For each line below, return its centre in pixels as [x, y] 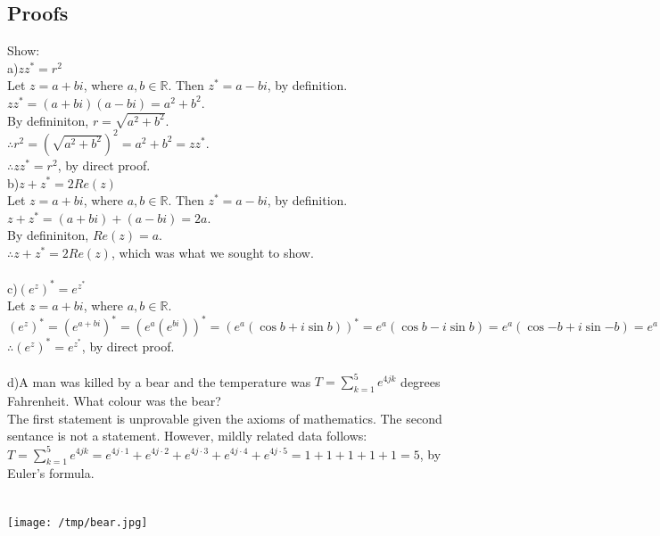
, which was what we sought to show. [212, 252]
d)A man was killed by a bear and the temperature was [159, 381]
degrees [421, 381]
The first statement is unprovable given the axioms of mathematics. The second [225, 418]
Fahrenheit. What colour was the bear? [114, 401]
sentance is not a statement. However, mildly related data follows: [187, 436]
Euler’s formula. [51, 473]
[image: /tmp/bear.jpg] [78, 522]
